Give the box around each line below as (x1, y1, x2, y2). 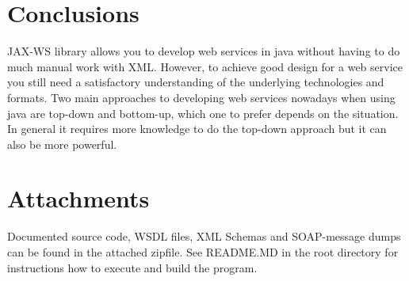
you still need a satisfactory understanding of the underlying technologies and (7, 74, 384, 90)
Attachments (7, 182, 150, 215)
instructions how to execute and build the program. (7, 259, 258, 275)
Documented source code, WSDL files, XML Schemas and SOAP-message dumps (7, 228, 401, 245)
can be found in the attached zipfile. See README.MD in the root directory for (7, 244, 399, 260)
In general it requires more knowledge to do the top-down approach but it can (7, 120, 387, 137)
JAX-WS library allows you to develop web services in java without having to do (7, 43, 400, 59)
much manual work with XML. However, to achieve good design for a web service (7, 58, 403, 74)
